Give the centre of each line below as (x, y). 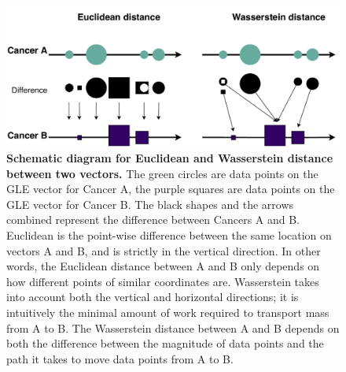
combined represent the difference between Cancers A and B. (153, 219)
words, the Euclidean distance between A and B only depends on (163, 266)
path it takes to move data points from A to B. (120, 358)
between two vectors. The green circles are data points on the (162, 173)
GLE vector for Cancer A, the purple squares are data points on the (171, 189)
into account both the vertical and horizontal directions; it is (153, 297)
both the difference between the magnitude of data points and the (165, 343)
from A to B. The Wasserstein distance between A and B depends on (173, 327)
